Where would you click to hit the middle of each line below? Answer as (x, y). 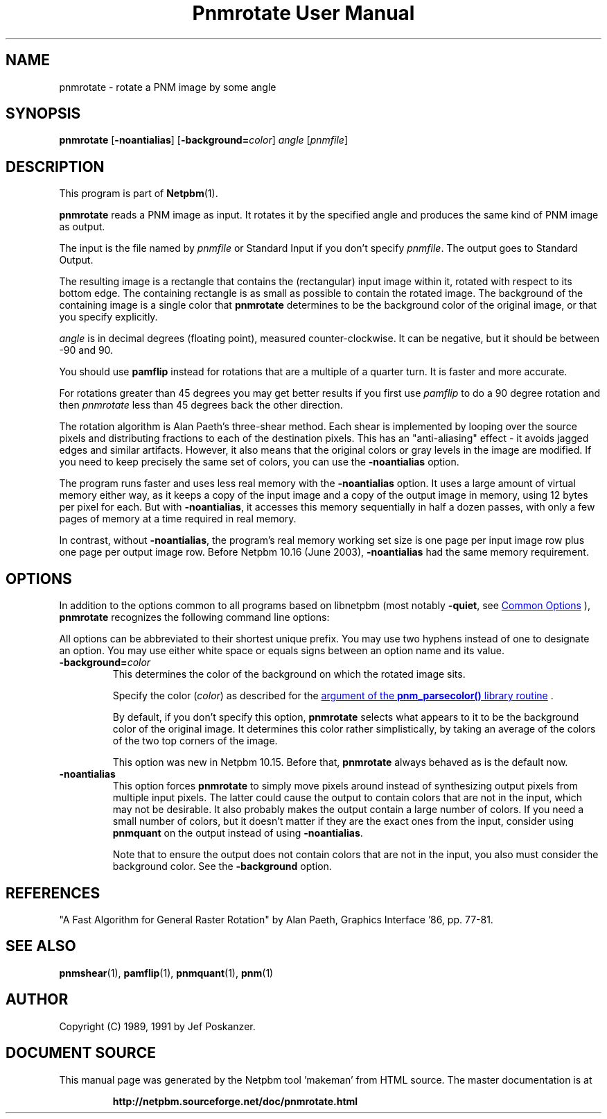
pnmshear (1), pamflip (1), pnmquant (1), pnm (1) (166, 973)
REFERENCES (53, 893)
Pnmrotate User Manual (303, 13)
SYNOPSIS (43, 114)
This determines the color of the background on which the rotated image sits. (289, 674)
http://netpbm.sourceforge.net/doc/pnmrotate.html (235, 1101)
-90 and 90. (86, 350)
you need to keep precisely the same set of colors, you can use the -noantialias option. (259, 462)
